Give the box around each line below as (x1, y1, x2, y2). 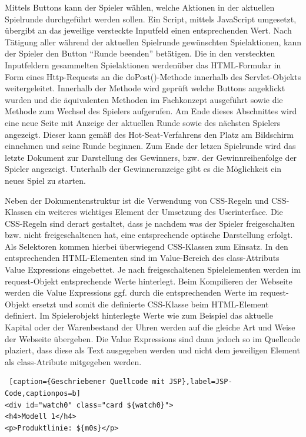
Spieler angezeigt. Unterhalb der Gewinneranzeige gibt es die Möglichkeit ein (5, 163, 282, 175)
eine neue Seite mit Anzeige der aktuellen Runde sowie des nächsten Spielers (5, 116, 281, 128)
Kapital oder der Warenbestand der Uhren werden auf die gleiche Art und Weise (5, 321, 295, 333)
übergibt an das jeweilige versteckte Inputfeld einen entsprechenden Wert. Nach (5, 24, 292, 37)
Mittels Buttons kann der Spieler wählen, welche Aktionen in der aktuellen (5, 1, 275, 13)
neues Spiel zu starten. (5, 174, 86, 186)
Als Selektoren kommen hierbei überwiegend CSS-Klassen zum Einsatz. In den (5, 240, 288, 252)
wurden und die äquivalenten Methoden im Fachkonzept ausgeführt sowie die (5, 93, 283, 105)
